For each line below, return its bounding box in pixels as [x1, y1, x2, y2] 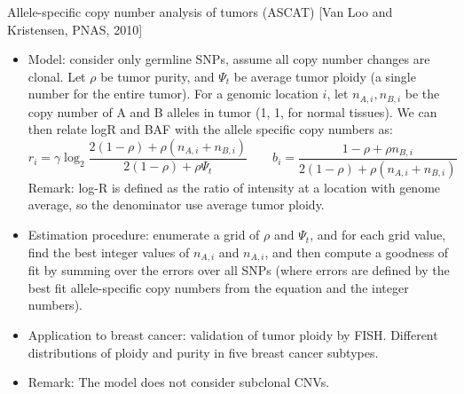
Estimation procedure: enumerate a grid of [28, 225, 260, 244]
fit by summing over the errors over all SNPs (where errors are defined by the [28, 261, 450, 280]
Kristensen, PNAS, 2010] [7, 20, 143, 38]
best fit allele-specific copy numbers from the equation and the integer [28, 278, 409, 296]
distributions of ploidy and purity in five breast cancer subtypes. [28, 343, 379, 361]
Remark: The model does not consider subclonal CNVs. [28, 373, 330, 391]
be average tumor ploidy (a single [233, 67, 416, 85]
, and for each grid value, [310, 225, 446, 244]
